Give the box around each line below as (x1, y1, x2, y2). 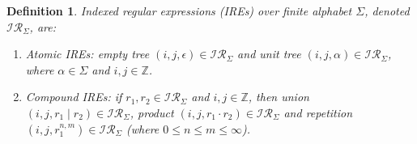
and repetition (283, 104, 353, 121)
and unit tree (237, 45, 301, 62)
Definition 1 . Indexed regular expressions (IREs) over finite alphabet (6, 2, 352, 19)
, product (130, 104, 174, 121)
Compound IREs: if (25, 88, 122, 105)
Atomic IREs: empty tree (25, 45, 150, 62)
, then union (248, 88, 309, 105)
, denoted (364, 2, 410, 19)
